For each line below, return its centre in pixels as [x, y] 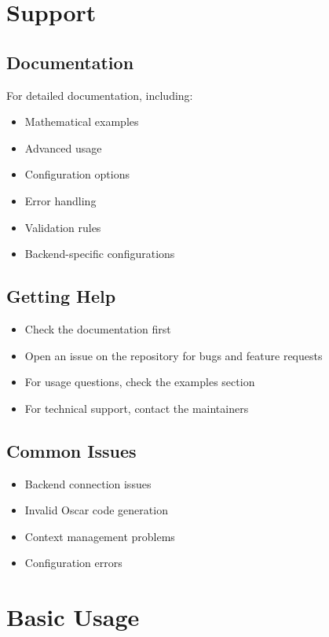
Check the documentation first [98, 328]
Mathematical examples [82, 122]
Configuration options [77, 174]
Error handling [60, 200]
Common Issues [71, 450]
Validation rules [63, 227]
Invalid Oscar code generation [96, 510]
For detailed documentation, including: [100, 95]
